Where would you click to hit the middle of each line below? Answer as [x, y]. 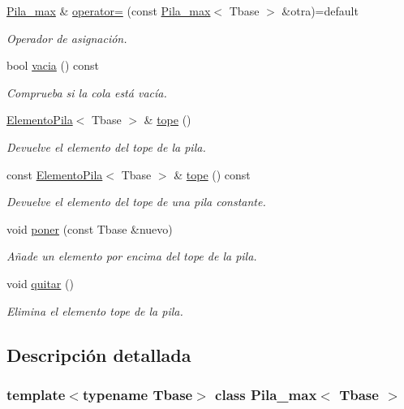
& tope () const [212, 174]
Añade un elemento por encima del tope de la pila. [132, 256]
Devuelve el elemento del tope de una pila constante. [136, 202]
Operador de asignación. [67, 38]
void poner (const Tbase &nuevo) [90, 228]
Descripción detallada [99, 354]
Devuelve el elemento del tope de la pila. [106, 146]
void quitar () [40, 283]
